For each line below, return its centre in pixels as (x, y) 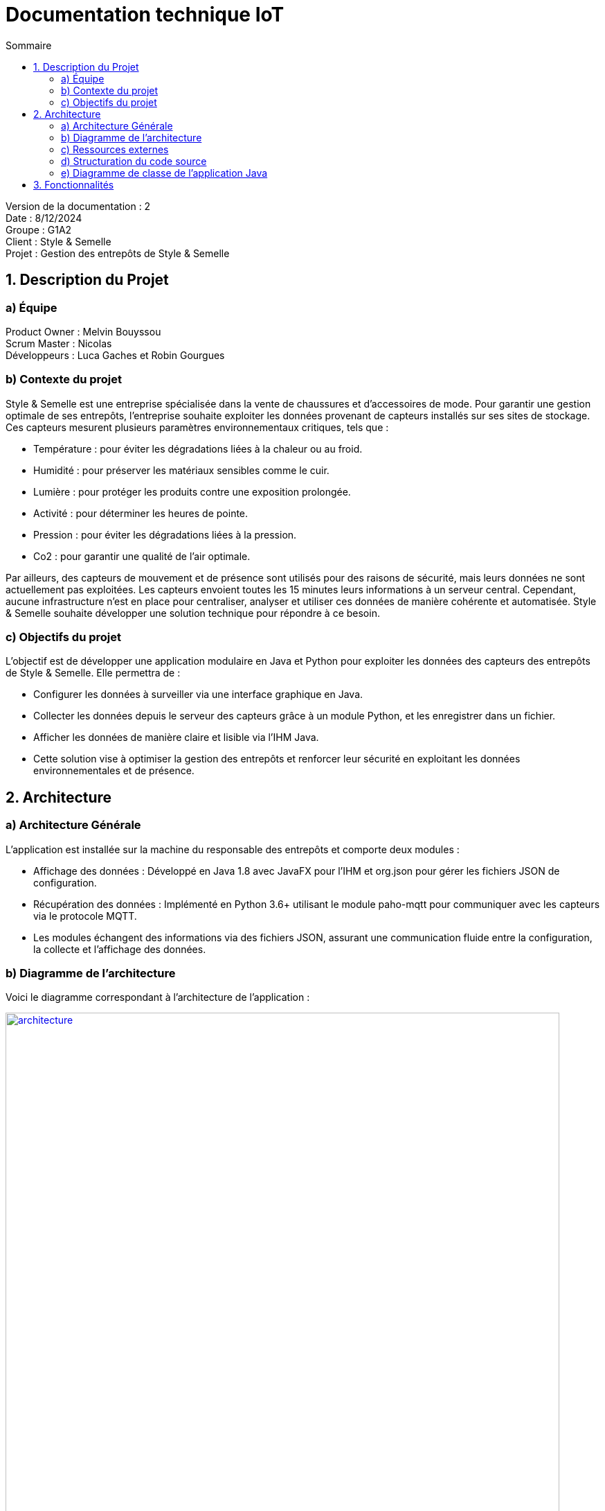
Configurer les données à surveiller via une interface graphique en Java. (198, 695)
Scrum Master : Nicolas (59, 343)
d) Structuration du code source (134, 161)
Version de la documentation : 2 (78, 206)
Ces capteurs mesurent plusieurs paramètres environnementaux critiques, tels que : (197, 427)
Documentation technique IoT (145, 15)
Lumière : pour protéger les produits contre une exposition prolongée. (192, 491)
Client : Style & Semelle (58, 241)
